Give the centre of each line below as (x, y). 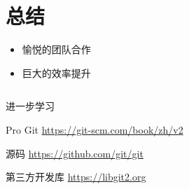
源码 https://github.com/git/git (75, 153)
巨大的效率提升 (56, 72)
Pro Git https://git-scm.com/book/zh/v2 (94, 129)
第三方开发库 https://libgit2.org (76, 177)
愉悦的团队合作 (56, 49)
